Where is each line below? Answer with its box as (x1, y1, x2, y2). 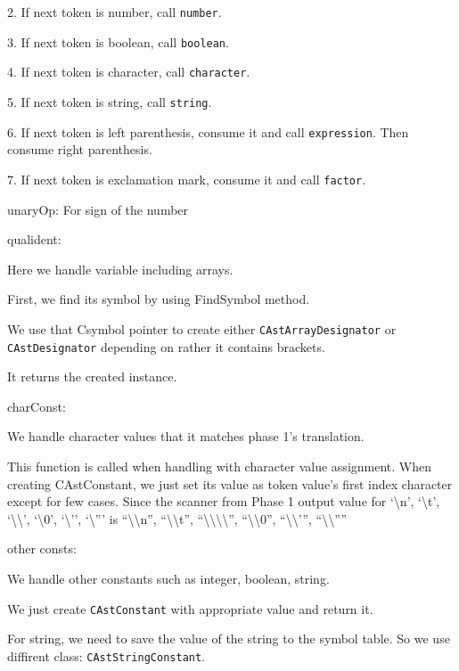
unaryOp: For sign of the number (7, 200, 189, 218)
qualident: (7, 230, 61, 249)
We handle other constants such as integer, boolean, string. (7, 569, 330, 587)
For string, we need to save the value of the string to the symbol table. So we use (7, 629, 450, 648)
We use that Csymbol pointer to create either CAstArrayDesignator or (7, 319, 397, 338)
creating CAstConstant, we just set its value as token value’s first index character (7, 474, 453, 493)
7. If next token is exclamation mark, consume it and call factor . (7, 169, 366, 188)
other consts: (7, 539, 77, 558)
